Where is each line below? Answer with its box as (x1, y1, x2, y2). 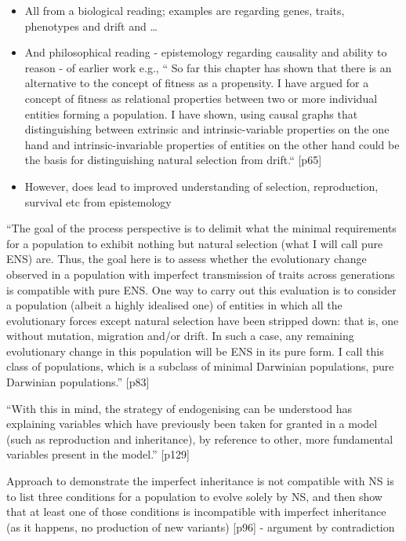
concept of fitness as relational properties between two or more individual (24, 90, 378, 106)
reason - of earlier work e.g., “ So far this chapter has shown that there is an (24, 59, 392, 75)
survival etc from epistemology (24, 193, 172, 210)
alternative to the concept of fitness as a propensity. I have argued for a (24, 75, 369, 91)
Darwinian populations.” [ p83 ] (6, 374, 150, 390)
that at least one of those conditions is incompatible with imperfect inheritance (6, 503, 386, 520)
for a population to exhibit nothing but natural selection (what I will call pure (6, 235, 383, 251)
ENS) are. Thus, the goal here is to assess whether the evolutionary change (6, 250, 367, 267)
